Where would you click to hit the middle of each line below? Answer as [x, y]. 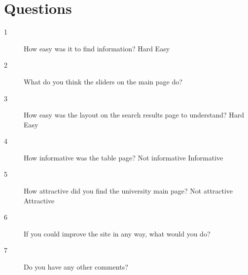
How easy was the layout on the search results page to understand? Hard [134, 115]
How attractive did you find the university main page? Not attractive [128, 191]
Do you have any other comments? [76, 267]
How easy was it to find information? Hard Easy [97, 48]
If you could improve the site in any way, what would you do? [117, 233]
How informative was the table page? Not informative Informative [124, 157]
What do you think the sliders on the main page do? [103, 81]
